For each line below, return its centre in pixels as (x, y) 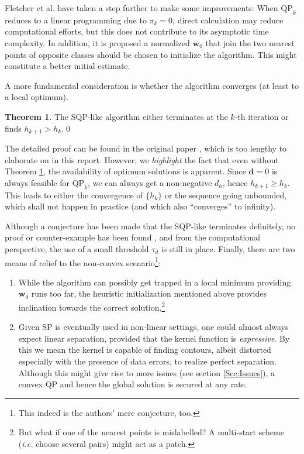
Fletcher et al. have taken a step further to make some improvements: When (141, 8)
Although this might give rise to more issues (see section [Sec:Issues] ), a (147, 372)
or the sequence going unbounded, (226, 195)
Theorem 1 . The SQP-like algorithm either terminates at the (116, 116)
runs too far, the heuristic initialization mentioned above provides (149, 293)
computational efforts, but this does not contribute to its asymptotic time (137, 31)
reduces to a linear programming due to (76, 20)
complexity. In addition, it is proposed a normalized (97, 42)
